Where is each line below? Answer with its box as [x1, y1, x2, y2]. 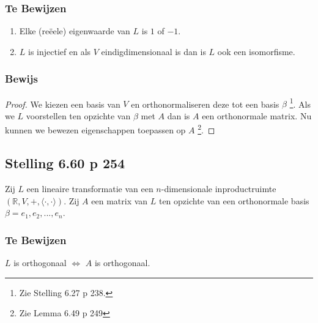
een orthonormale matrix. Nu [202, 109, 312, 122]
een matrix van [91, 194, 148, 207]
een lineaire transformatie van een [26, 182, 153, 195]
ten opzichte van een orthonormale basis [158, 194, 309, 207]
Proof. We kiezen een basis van [5, 97, 120, 110]
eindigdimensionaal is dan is [101, 45, 206, 58]
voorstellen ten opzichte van [26, 109, 131, 122]
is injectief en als [28, 45, 91, 58]
